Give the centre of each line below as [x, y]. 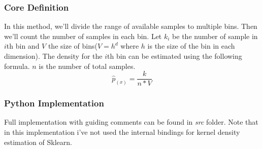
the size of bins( [73, 46]
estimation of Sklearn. [38, 142]
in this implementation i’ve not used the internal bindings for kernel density [122, 132]
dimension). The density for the [53, 56]
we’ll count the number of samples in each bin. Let [83, 36]
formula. [17, 66]
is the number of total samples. [87, 66]
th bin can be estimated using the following [175, 56]
